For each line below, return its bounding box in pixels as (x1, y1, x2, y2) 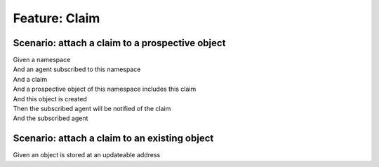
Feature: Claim (13, 10, 100, 26)
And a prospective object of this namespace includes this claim (13, 85, 197, 94)
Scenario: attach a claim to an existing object (13, 133, 214, 145)
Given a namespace (13, 56, 71, 64)
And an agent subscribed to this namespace (13, 65, 141, 73)
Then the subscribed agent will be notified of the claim (13, 105, 171, 113)
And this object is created (13, 94, 88, 103)
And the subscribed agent (13, 114, 88, 122)
